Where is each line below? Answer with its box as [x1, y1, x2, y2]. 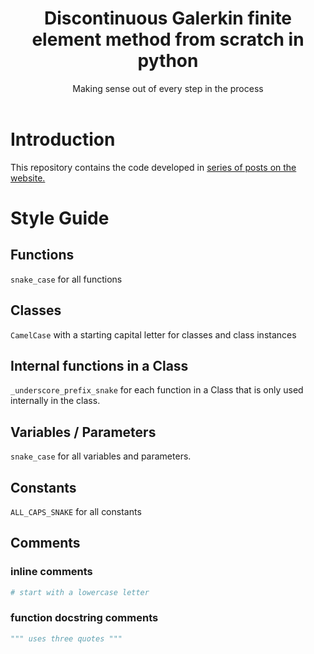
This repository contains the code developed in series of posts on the [10, 161, 297, 173]
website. [10, 172, 46, 184]
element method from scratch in [31, 28, 305, 51]
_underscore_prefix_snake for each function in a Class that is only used [10, 384, 304, 396]
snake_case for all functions [10, 273, 123, 285]
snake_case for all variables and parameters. [10, 450, 192, 462]
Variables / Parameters [10, 423, 157, 441]
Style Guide [10, 207, 110, 229]
